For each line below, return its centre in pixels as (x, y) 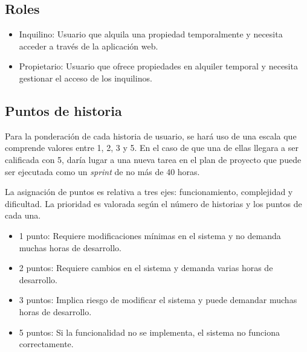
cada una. (23, 215)
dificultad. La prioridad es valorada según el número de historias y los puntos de (153, 203)
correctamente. (46, 344)
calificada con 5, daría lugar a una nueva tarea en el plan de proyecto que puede (153, 159)
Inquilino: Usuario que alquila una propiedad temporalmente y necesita (151, 34)
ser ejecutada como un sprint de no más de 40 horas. (102, 171)
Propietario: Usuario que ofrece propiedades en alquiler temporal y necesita (158, 66)
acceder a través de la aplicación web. (89, 46)
